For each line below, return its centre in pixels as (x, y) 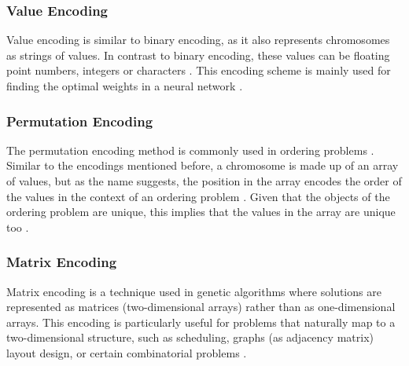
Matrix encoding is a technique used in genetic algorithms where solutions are (194, 291)
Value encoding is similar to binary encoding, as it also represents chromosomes (198, 40)
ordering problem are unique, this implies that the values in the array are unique (201, 212)
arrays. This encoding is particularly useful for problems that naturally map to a (201, 322)
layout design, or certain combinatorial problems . (127, 352)
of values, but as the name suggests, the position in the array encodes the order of (204, 181)
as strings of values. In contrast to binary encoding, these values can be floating (198, 55)
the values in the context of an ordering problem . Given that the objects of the (198, 196)
